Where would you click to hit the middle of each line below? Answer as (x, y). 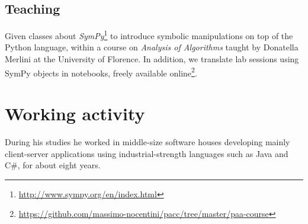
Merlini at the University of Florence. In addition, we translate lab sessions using (152, 59)
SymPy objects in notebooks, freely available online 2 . (101, 72)
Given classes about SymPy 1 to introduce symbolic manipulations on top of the (149, 35)
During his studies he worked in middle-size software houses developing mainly (147, 142)
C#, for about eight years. (53, 165)
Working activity (75, 113)
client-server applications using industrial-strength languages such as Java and (147, 153)
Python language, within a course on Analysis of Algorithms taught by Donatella (152, 47)
